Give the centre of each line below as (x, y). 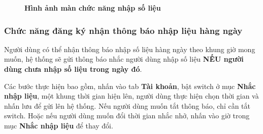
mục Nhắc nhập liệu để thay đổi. (59, 125)
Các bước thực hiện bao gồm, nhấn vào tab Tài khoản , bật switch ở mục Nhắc (130, 86)
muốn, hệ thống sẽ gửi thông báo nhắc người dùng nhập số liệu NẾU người (124, 59)
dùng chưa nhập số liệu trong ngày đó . (73, 69)
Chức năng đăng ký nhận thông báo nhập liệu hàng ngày (123, 30)
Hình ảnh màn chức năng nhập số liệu (93, 8)
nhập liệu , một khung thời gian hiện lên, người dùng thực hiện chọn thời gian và (131, 96)
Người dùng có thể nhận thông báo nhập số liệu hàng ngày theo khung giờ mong (130, 49)
